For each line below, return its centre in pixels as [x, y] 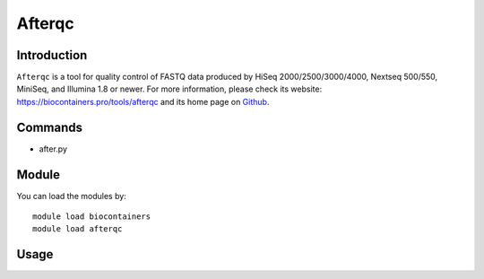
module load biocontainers [92, 217]
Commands [50, 127]
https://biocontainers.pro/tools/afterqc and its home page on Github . [143, 101]
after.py [53, 149]
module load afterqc [78, 229]
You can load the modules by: [72, 196]
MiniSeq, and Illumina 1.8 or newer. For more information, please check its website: [169, 89]
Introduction [52, 55]
